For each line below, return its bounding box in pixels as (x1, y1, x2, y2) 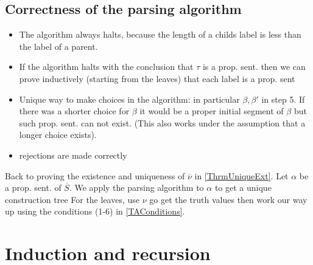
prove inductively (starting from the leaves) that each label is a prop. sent (19, 72, 295, 84)
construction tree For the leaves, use (5, 193, 140, 205)
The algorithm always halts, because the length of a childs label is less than (19, 28, 301, 41)
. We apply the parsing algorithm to (69, 181, 204, 194)
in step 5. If (261, 92, 305, 105)
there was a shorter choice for (19, 105, 130, 117)
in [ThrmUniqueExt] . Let (194, 169, 289, 182)
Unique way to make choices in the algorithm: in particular (19, 92, 240, 105)
